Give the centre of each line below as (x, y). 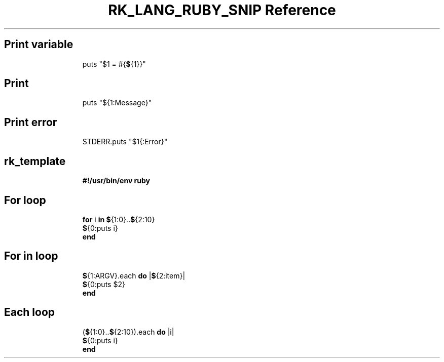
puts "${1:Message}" (117, 103)
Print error (31, 122)
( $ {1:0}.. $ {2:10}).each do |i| (128, 332)
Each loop (30, 312)
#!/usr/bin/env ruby (116, 181)
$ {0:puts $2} (104, 284)
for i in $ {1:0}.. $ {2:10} (119, 219)
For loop (25, 200)
